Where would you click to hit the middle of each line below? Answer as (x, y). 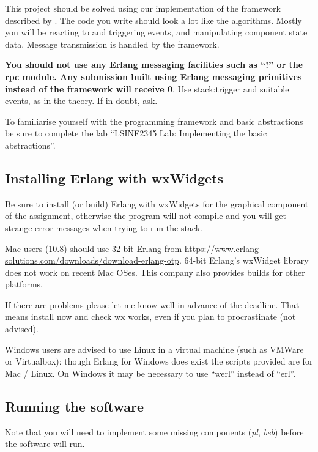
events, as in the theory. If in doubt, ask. (81, 101)
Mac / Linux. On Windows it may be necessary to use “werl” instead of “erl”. (150, 373)
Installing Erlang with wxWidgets (114, 178)
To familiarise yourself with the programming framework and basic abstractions (154, 121)
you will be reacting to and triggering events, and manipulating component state (156, 32)
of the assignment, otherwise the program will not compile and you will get (146, 216)
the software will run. (45, 444)
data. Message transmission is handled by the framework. (112, 44)
